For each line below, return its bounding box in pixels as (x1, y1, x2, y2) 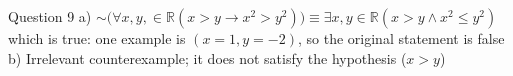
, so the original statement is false (297, 28, 505, 48)
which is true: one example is (8, 28, 186, 48)
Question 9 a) (8, 6, 92, 26)
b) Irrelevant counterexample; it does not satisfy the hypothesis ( (8, 47, 407, 68)
